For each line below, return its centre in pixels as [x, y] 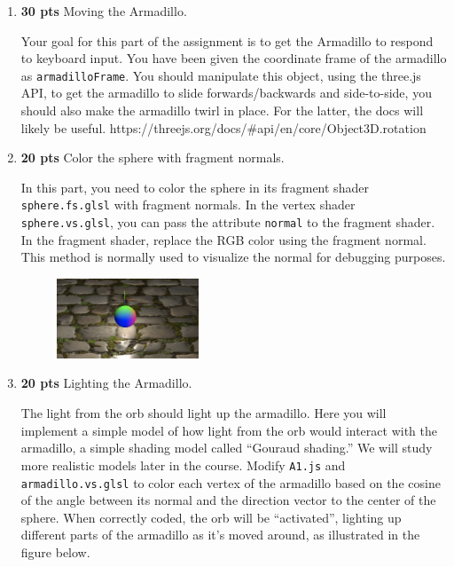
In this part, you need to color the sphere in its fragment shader [195, 187]
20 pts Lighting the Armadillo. [106, 383]
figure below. [55, 551]
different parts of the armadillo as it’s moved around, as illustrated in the [220, 535]
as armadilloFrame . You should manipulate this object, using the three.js [221, 75]
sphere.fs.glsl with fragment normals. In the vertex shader [188, 205]
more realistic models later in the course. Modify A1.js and [183, 465]
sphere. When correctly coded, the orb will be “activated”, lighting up [211, 517]
